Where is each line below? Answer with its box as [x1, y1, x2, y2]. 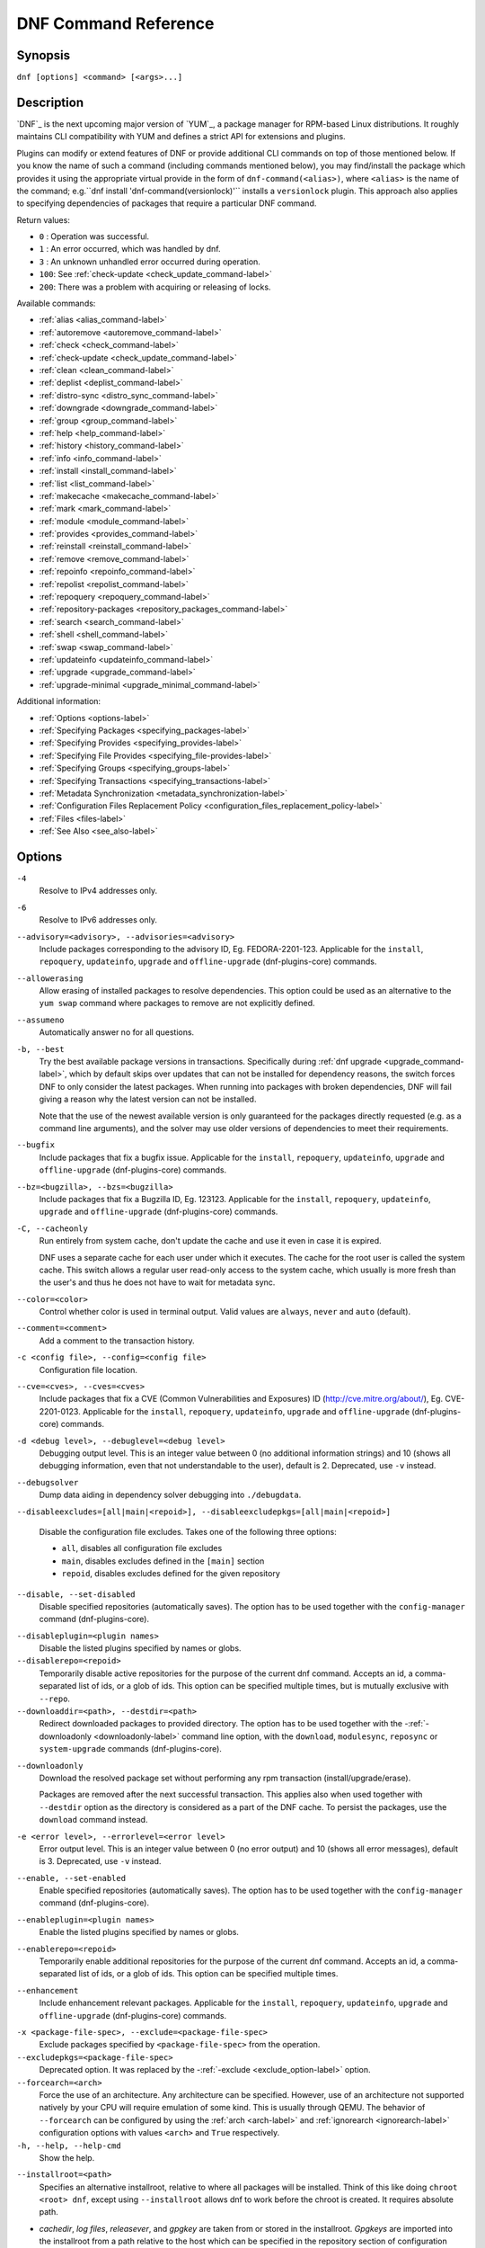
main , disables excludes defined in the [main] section [61, 1556, 265, 1566]
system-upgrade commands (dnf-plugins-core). [39, 1744, 222, 1754]
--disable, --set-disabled [16, 1589, 136, 1600]
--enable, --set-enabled [16, 1873, 126, 1883]
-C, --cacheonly [16, 1223, 89, 1234]
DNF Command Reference [16, 13, 215, 33]
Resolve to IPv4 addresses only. [39, 886, 158, 897]
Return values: [16, 214, 71, 225]
